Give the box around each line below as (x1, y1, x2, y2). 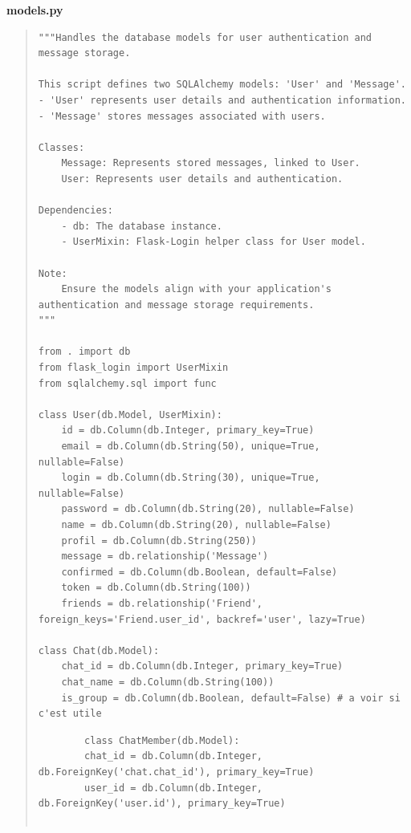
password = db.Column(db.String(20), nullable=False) (61, 503, 355, 515)
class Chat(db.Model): (38, 644, 160, 656)
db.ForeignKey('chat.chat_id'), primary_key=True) (38, 766, 315, 778)
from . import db (38, 346, 131, 358)
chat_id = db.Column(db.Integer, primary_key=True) (61, 660, 344, 672)
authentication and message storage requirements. (38, 299, 315, 311)
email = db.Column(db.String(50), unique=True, (61, 441, 320, 453)
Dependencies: (38, 205, 113, 217)
